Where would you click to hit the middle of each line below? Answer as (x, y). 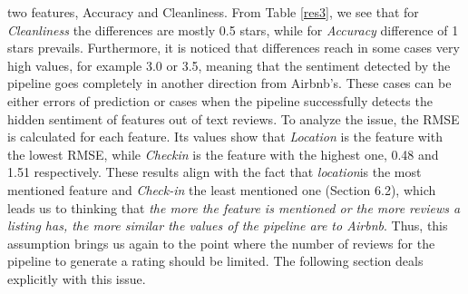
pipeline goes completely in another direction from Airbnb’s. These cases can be (229, 83)
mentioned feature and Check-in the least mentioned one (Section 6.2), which (222, 189)
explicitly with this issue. (77, 278)
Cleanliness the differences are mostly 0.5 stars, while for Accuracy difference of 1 (233, 29)
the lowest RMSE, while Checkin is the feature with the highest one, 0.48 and (223, 154)
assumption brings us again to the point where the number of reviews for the (221, 243)
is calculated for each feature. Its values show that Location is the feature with (225, 137)
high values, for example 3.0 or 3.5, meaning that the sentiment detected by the (229, 65)
